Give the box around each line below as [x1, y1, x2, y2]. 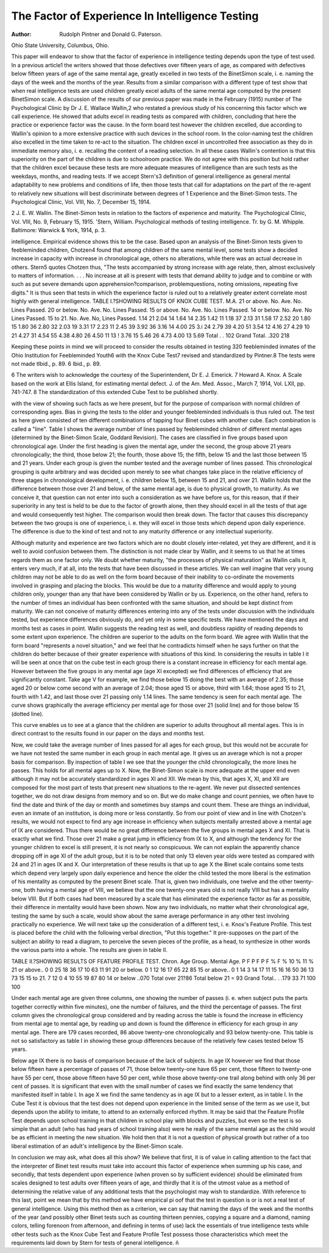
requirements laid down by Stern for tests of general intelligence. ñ [11, 1239, 179, 1246]
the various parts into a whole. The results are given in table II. [11, 946, 168, 954]
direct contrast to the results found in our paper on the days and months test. [11, 730, 205, 737]
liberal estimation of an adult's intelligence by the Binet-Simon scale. [11, 1142, 183, 1150]
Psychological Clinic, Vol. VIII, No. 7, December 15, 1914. [11, 198, 151, 205]
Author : [11, 31, 32, 38]
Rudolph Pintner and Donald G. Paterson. [59, 31, 163, 38]
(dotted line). [11, 710, 44, 717]
